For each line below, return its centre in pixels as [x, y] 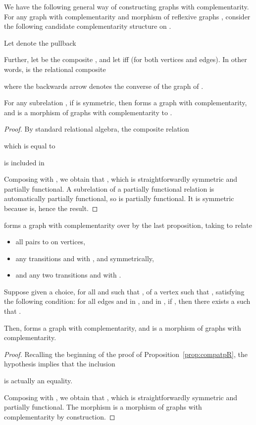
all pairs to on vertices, [51, 242]
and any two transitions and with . [68, 275]
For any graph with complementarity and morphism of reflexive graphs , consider [127, 16]
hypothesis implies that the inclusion [60, 364]
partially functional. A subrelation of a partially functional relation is [109, 188]
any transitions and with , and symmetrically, [85, 258]
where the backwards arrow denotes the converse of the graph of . [104, 86]
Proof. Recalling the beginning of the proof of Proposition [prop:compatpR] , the [126, 354]
